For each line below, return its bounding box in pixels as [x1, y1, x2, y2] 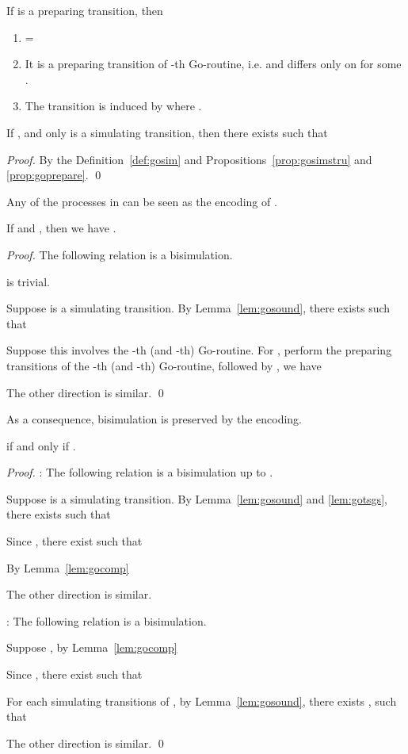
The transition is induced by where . [25, 98, 202, 114]
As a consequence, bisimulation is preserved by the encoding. [6, 411, 303, 427]
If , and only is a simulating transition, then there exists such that [6, 124, 328, 140]
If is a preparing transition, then [6, 2, 163, 18]
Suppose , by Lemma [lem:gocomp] [6, 639, 177, 656]
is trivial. [6, 273, 50, 289]
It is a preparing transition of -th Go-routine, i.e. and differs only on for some [25, 55, 402, 72]
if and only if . [6, 437, 76, 454]
